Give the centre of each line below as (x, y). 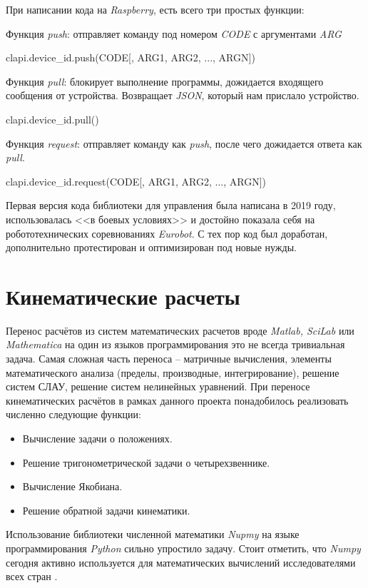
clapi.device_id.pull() (52, 119)
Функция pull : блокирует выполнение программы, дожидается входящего (165, 81)
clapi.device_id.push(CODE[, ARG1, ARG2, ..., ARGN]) (131, 57)
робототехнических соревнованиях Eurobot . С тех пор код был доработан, (167, 233)
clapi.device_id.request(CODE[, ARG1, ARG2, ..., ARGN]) (136, 181)
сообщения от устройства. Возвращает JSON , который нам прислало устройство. (183, 95)
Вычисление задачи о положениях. (97, 438)
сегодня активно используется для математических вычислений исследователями (181, 562)
